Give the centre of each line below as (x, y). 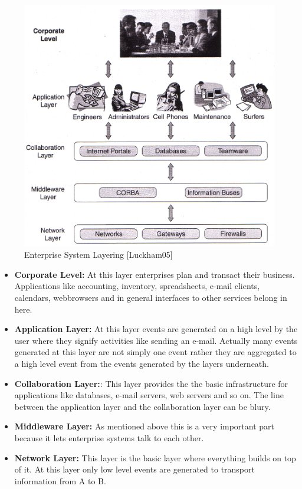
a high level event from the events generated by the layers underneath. (142, 363)
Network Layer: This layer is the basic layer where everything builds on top (155, 457)
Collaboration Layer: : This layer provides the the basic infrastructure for (151, 383)
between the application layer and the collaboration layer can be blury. (142, 406)
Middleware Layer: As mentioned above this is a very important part (145, 426)
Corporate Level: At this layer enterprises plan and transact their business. (155, 274)
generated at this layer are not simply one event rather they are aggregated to (155, 352)
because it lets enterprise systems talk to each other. (109, 437)
